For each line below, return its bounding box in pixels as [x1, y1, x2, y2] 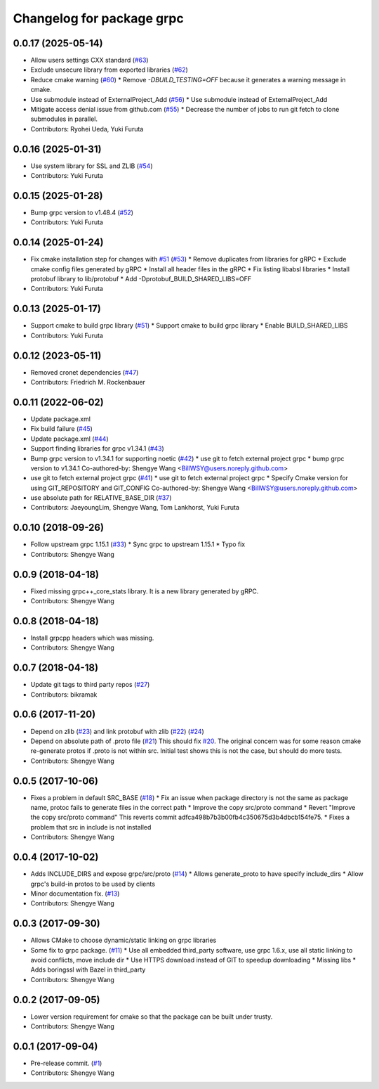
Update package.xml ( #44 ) [30, 434, 109, 443]
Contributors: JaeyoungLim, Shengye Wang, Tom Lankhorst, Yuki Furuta [30, 503, 240, 512]
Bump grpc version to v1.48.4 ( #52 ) [30, 208, 133, 217]
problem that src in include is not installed [30, 823, 152, 831]
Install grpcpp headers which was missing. [30, 633, 154, 642]
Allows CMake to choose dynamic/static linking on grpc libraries [30, 936, 217, 945]
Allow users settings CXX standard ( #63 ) [30, 56, 149, 65]
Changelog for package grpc [13, 11, 184, 26]
